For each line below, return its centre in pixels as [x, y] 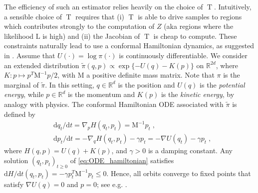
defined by [20, 114]
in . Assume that [30, 55]
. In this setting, [70, 84]
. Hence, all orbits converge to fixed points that [179, 173]
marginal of [21, 84]
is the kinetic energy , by [198, 94]
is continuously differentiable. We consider [183, 55]
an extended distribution [42, 65]
